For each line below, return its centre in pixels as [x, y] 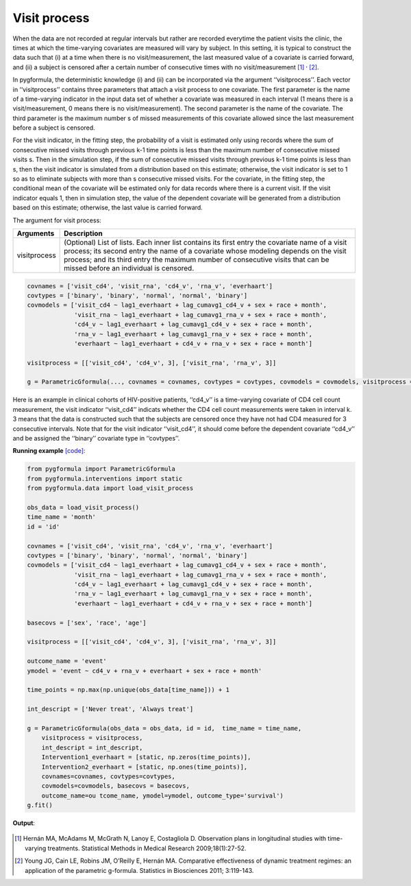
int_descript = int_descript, [92, 747]
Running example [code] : [49, 451]
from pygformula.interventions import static [105, 478]
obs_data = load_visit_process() [83, 507]
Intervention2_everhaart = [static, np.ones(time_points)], [145, 767]
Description [83, 233]
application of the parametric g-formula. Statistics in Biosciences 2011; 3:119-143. [139, 870]
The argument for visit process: [57, 220]
